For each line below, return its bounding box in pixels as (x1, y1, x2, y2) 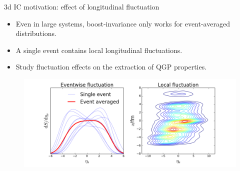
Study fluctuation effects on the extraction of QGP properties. (15, 61, 207, 72)
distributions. (15, 28, 56, 38)
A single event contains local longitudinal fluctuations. (15, 44, 182, 55)
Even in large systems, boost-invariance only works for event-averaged (15, 18, 230, 28)
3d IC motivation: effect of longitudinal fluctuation (4, 1, 159, 11)
